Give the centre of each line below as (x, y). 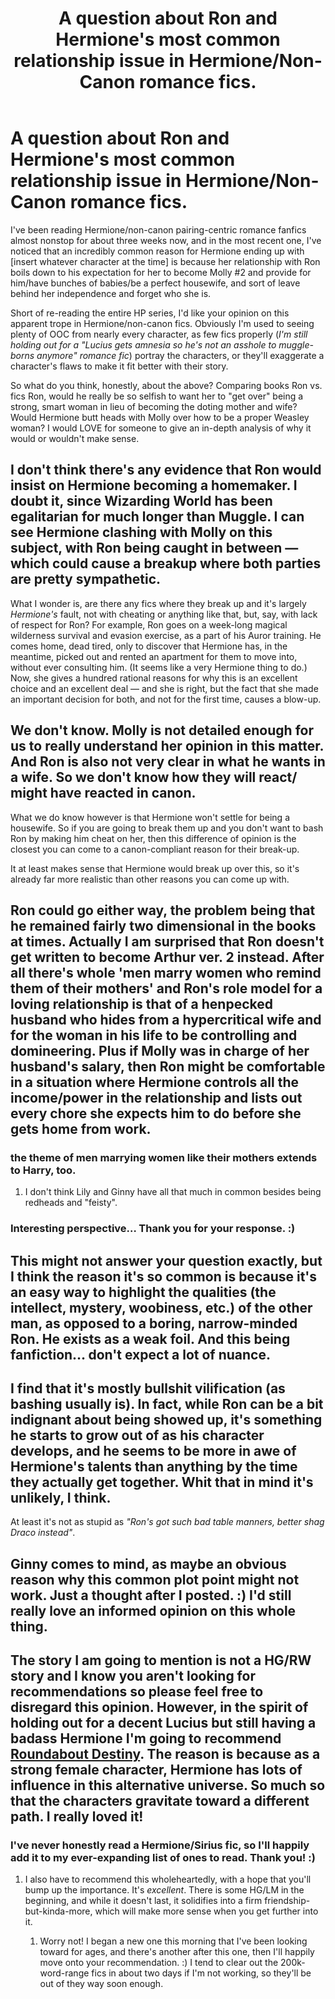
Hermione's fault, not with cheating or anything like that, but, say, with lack (164, 614)
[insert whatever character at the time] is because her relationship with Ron (165, 261)
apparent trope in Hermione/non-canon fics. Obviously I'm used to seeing (162, 323)
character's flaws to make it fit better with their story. (119, 366)
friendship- (287, 1901)
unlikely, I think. (61, 1497)
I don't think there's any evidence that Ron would (166, 470)
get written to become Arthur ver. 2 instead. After (167, 957)
